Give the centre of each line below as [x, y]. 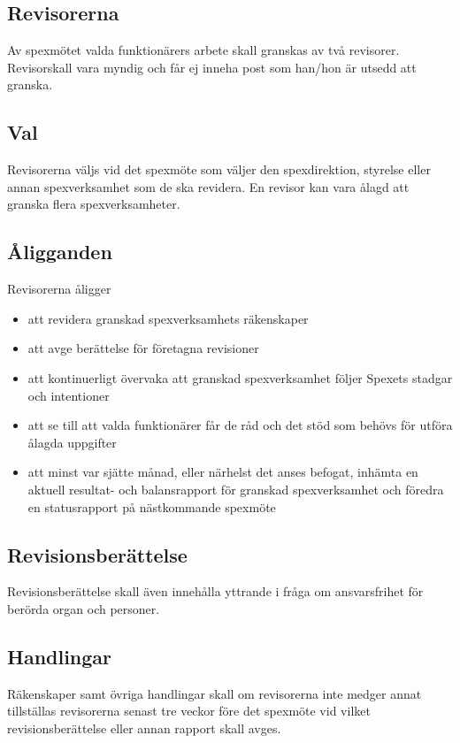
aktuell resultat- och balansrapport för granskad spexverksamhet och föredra [236, 489]
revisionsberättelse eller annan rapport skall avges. [144, 728]
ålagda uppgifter [72, 442]
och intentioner [69, 395]
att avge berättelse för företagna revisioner [143, 348]
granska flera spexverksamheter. [94, 204]
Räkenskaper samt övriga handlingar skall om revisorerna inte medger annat [215, 693]
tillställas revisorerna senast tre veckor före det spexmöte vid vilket [189, 711]
